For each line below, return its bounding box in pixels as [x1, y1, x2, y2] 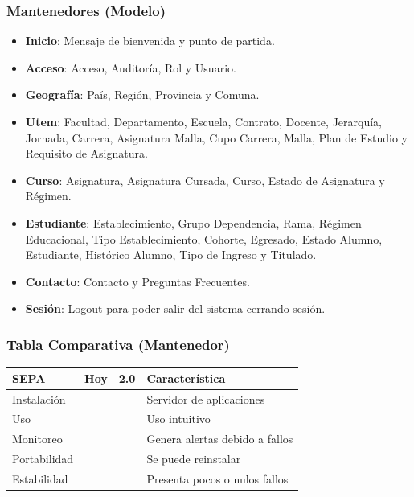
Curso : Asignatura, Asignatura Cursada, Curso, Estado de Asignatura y [25, 171, 385, 188]
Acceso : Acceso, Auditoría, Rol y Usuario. [25, 59, 236, 76]
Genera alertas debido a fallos [146, 430, 293, 447]
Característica [146, 369, 226, 386]
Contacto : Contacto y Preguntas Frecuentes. [25, 273, 250, 290]
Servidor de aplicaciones [146, 390, 265, 407]
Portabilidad [12, 450, 74, 467]
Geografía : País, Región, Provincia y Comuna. [25, 86, 260, 103]
